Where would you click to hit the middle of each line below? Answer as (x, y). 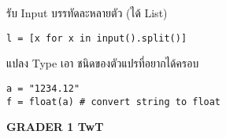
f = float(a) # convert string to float (114, 102)
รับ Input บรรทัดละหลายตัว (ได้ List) (87, 13)
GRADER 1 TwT (55, 127)
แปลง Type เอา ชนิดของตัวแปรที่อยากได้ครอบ (103, 63)
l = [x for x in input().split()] (97, 38)
